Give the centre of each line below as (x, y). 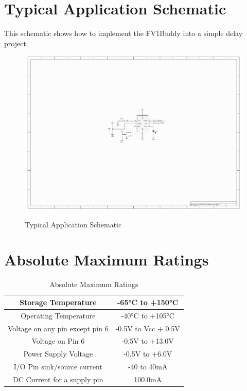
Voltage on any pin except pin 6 (58, 328)
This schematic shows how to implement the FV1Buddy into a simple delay (123, 33)
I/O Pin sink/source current (58, 367)
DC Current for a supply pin (58, 379)
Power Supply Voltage (58, 354)
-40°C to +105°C (148, 315)
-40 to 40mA (148, 367)
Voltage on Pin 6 (58, 341)
